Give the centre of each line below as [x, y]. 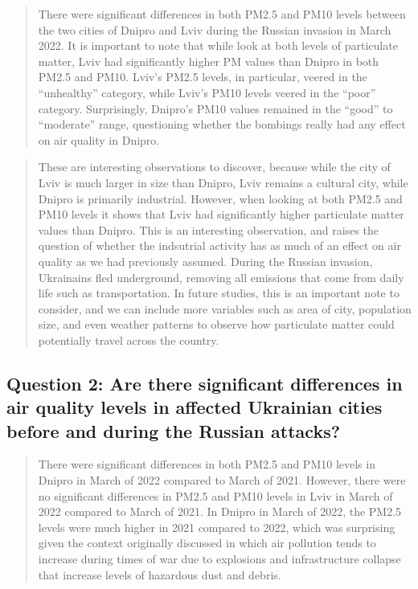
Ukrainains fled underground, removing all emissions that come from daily [221, 277]
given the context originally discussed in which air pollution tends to [207, 543]
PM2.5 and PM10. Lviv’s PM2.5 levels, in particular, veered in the [203, 77]
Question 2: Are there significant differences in [205, 383]
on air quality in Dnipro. [99, 139]
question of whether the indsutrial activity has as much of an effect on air [219, 245]
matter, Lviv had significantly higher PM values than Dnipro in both [209, 61]
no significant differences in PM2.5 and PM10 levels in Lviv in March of [215, 495]
